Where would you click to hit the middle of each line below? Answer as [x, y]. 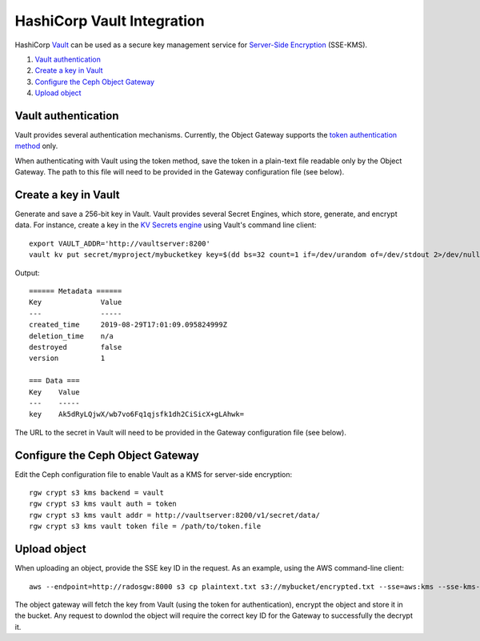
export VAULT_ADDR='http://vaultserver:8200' [120, 243]
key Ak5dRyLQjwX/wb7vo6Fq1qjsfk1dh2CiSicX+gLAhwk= [136, 415]
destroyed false [76, 347]
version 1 [67, 359]
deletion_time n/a [71, 336]
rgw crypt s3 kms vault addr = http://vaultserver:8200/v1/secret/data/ [174, 515]
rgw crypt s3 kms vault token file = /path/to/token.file [145, 527]
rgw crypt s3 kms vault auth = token [103, 504]
